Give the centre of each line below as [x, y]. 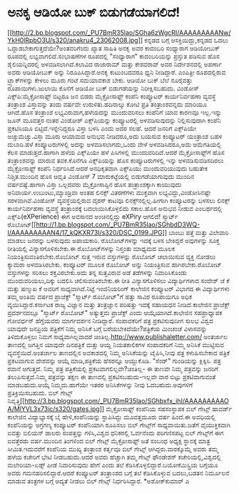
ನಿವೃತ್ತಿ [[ [16, 400]
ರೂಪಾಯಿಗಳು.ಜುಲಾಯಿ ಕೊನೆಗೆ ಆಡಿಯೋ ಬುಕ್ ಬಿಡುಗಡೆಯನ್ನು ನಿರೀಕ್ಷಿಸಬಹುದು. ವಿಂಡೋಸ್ [103, 88]
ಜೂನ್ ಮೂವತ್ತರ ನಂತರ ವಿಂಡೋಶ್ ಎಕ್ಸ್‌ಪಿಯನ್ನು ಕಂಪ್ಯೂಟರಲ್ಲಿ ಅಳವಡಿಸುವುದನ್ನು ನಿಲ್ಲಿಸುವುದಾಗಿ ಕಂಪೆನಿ [114, 120]
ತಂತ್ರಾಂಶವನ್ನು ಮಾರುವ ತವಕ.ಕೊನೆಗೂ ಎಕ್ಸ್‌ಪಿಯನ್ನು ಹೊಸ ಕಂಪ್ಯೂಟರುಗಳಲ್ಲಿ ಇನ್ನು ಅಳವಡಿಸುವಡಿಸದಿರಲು [116, 160]
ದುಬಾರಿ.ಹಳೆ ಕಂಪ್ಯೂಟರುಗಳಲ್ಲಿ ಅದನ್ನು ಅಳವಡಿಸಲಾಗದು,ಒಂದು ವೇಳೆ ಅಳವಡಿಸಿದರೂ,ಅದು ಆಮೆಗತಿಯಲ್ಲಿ [115, 144]
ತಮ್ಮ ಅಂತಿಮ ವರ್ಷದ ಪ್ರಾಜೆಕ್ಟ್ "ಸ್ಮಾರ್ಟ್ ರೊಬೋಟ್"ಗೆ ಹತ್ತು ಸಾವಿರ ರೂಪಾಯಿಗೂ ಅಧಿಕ [100, 296]
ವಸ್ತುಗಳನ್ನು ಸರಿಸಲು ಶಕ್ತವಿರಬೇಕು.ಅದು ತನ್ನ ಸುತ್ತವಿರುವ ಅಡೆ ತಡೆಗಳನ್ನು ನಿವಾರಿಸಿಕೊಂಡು [97, 272]
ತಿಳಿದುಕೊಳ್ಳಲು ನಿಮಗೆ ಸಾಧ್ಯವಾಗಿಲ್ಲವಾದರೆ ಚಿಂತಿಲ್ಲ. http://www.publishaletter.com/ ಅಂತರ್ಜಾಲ [118, 336]
